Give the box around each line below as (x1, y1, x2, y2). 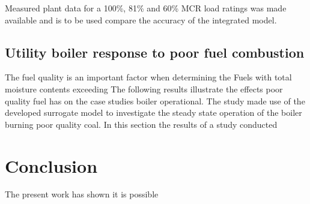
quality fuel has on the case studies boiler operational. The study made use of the (5, 94, 305, 107)
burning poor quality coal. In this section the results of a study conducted (5, 118, 278, 130)
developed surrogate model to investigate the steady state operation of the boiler (5, 106, 302, 119)
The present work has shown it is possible (5, 188, 159, 200)
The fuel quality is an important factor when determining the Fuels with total (5, 71, 292, 83)
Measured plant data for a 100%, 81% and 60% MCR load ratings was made (5, 2, 287, 14)
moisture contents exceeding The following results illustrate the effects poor (5, 82, 283, 95)
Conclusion (5, 153, 98, 178)
